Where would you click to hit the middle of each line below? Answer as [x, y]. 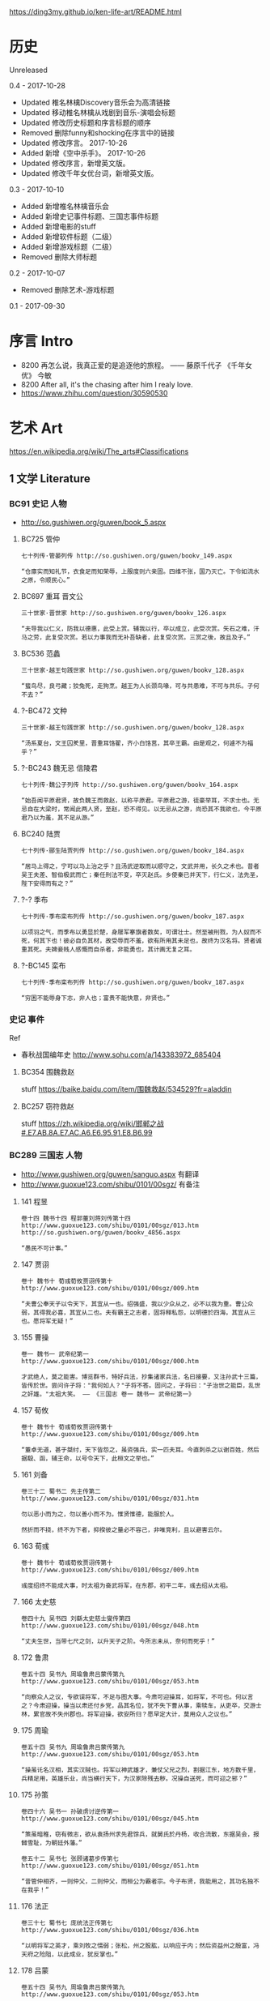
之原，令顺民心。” [46, 580]
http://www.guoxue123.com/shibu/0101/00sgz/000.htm [110, 1362]
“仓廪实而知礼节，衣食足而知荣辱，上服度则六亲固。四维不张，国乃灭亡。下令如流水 [140, 571]
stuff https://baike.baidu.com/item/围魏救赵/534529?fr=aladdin [127, 1088]
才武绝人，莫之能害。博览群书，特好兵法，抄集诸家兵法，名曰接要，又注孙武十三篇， [141, 1377]
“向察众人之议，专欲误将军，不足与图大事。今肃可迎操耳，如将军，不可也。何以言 [137, 1697]
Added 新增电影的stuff [58, 226]
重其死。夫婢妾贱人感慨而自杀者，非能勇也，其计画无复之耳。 [108, 949]
